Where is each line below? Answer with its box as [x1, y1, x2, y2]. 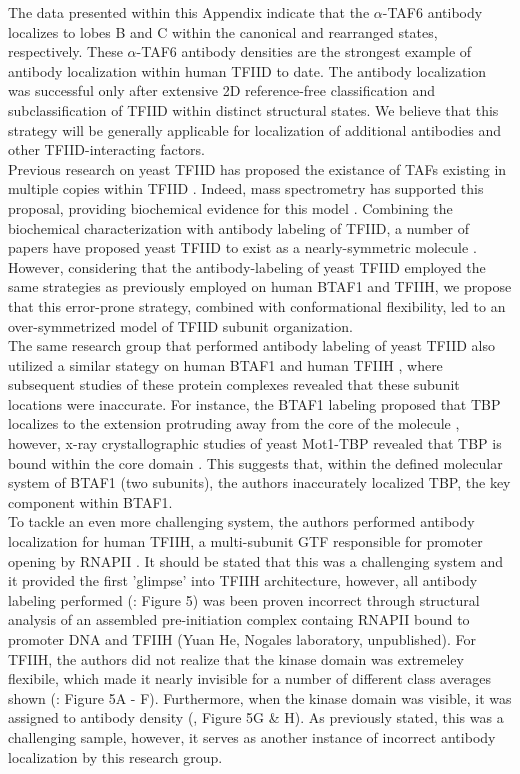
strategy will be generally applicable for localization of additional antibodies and [8, 119, 502, 140]
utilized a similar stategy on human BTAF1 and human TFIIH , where [8, 354, 443, 375]
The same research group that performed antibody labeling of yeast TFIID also [8, 335, 496, 356]
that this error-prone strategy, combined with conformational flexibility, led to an [8, 295, 506, 316]
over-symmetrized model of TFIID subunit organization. [8, 315, 353, 336]
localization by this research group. [8, 746, 223, 767]
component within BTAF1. [8, 491, 173, 512]
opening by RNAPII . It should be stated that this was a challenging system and [8, 550, 504, 571]
